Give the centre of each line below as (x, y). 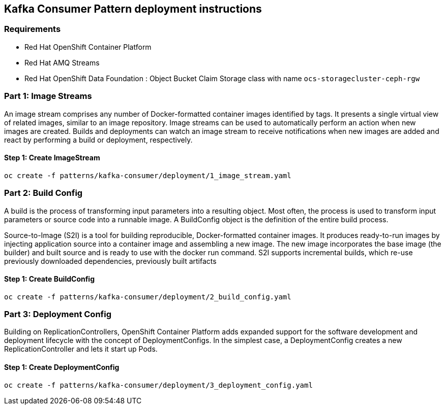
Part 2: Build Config (43, 193)
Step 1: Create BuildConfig (50, 279)
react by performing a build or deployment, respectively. (98, 140)
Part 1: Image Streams (48, 96)
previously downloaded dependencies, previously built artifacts (110, 261)
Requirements (33, 29)
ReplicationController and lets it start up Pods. (81, 349)
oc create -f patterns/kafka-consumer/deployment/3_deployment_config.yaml (158, 385)
